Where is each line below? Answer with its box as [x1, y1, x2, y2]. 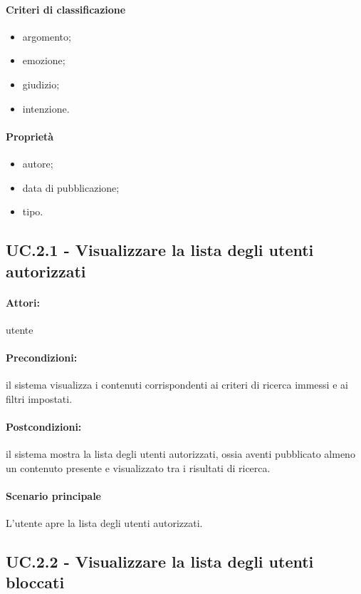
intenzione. [22, 101, 70, 116]
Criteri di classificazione [6, 1, 126, 16]
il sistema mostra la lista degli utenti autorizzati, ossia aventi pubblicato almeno [6, 446, 355, 461]
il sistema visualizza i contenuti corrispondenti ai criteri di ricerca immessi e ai [6, 377, 348, 392]
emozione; [22, 53, 66, 68]
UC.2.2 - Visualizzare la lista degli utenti [6, 551, 314, 573]
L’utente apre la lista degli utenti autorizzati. [6, 516, 203, 531]
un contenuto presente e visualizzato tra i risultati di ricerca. [6, 460, 271, 475]
